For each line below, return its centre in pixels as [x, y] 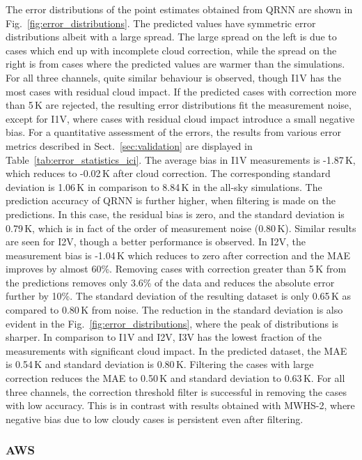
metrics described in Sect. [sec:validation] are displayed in [129, 145]
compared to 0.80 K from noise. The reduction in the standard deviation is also [174, 310]
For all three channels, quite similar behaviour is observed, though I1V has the [173, 77]
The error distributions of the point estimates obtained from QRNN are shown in [179, 9]
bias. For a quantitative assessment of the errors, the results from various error [173, 132]
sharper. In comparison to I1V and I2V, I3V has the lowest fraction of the [164, 337]
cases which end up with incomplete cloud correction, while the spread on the [171, 50]
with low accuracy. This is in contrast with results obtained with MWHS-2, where [180, 405]
